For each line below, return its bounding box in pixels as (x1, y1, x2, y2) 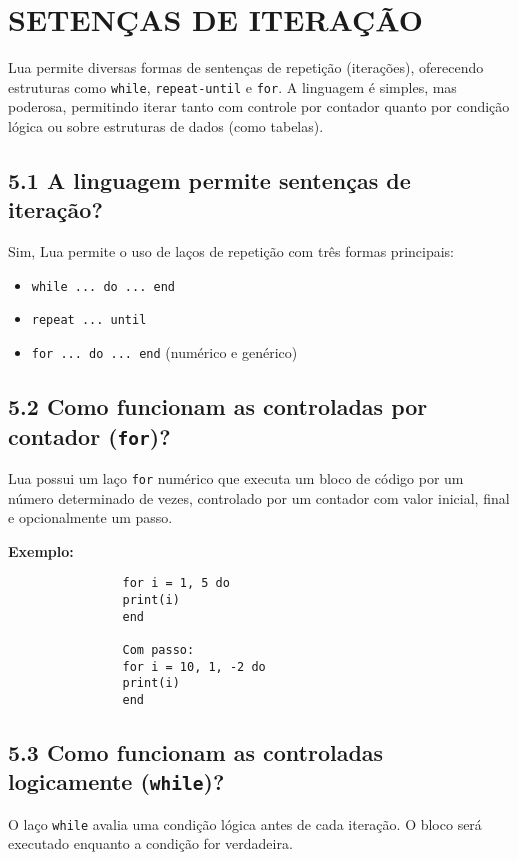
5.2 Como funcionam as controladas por (8, 391, 428, 422)
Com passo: (122, 642, 195, 657)
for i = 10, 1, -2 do (122, 659, 266, 674)
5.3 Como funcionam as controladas (8, 736, 384, 767)
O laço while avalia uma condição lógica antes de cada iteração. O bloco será (8, 813, 482, 834)
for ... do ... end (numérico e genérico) (31, 342, 298, 363)
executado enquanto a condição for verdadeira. (8, 833, 293, 854)
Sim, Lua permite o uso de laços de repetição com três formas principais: (8, 241, 455, 262)
